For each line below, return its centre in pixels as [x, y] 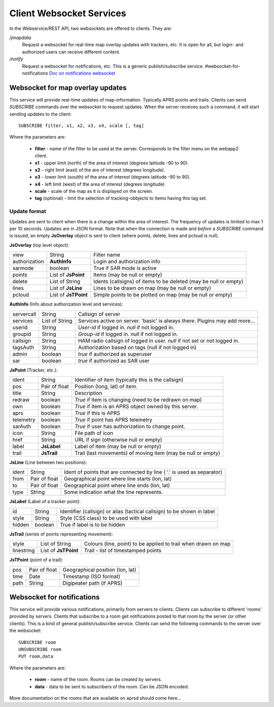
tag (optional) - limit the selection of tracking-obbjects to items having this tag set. [121, 198]
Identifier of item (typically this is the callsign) [129, 380]
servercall [24, 314]
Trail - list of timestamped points [123, 551]
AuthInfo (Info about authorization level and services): [66, 304]
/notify [16, 59]
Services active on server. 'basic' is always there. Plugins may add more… [166, 321]
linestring [24, 551]
